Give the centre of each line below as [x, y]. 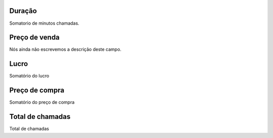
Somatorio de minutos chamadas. [44, 23]
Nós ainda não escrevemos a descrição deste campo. [65, 49]
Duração [23, 11]
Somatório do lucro [29, 76]
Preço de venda [35, 38]
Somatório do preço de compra [42, 102]
